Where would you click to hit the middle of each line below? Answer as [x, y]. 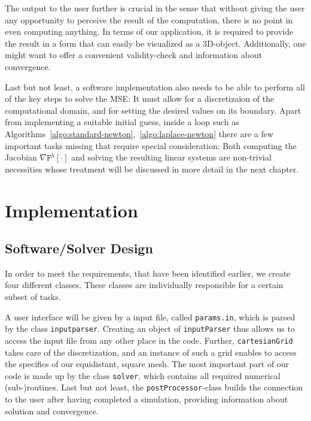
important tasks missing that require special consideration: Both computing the [151, 145]
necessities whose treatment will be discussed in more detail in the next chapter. [152, 169]
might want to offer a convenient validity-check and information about [134, 55]
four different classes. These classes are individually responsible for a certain [144, 285]
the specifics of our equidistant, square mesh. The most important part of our [147, 364]
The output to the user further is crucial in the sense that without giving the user [155, 8]
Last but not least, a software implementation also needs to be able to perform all [155, 87]
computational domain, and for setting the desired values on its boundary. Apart [153, 110]
